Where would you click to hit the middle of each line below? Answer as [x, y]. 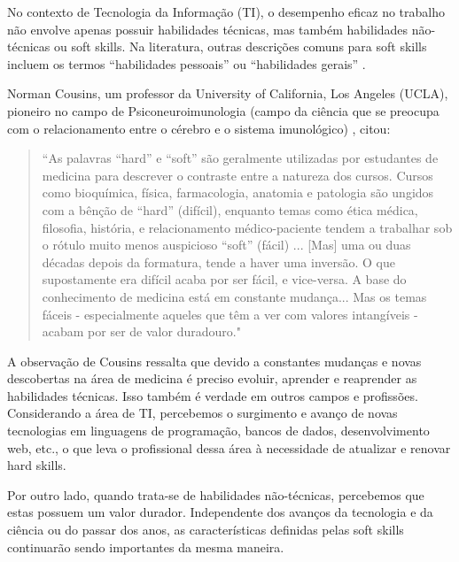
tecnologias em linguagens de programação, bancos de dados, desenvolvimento [218, 431]
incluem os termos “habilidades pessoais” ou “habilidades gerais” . [187, 63]
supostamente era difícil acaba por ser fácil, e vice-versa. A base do [224, 279]
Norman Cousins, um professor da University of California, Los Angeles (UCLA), [228, 93]
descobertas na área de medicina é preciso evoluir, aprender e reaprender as [212, 378]
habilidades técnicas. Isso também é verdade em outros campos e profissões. [213, 395]
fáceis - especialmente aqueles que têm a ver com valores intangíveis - [230, 314]
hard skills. [37, 465]
